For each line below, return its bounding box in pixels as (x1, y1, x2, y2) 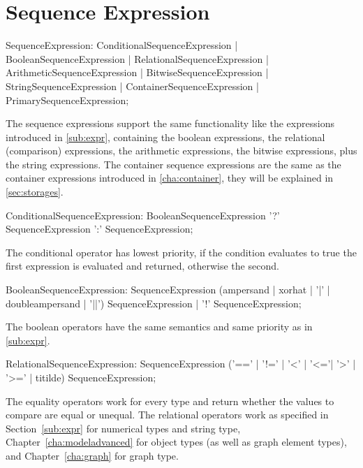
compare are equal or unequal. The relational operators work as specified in (6, 407, 329, 422)
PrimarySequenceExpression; (6, 92, 129, 107)
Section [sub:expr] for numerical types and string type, (6, 421, 241, 435)
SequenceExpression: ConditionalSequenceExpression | (6, 38, 238, 52)
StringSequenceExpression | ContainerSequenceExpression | (6, 78, 259, 93)
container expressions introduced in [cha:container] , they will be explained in (6, 170, 334, 185)
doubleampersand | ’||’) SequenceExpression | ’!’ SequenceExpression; (6, 295, 302, 310)
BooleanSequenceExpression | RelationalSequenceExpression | (6, 51, 269, 66)
